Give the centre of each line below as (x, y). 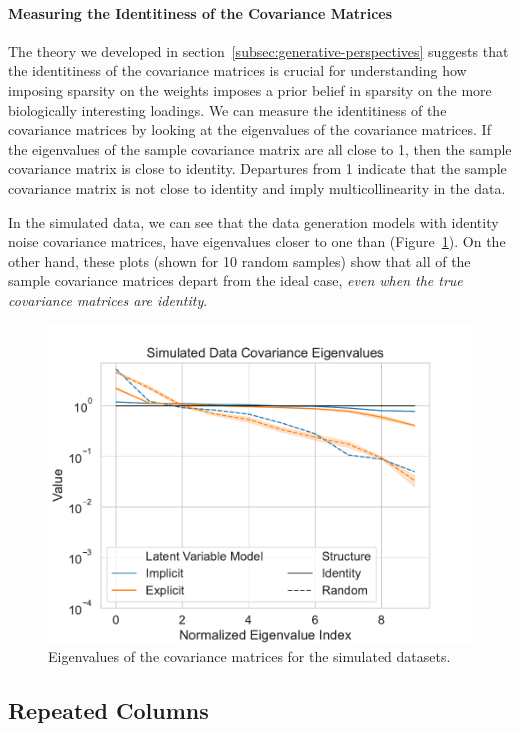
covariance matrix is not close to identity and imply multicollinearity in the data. (257, 187)
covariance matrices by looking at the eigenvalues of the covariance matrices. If (249, 129)
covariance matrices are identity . (108, 299)
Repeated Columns (108, 710)
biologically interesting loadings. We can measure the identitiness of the (227, 109)
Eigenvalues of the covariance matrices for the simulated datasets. (249, 656)
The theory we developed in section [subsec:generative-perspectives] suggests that (258, 50)
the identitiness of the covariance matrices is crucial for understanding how (237, 70)
